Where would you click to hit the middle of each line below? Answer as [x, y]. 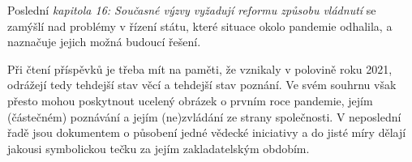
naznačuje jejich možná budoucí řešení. [104, 42]
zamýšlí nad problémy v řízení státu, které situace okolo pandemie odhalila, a [200, 26]
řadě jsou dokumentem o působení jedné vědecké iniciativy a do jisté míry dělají [207, 132]
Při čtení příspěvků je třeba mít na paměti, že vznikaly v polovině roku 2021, [200, 68]
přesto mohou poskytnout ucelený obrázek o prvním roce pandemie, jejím [190, 100]
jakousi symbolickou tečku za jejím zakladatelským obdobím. [159, 148]
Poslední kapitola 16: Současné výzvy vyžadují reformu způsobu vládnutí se [192, 10]
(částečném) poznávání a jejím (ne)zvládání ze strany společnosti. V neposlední [204, 116]
